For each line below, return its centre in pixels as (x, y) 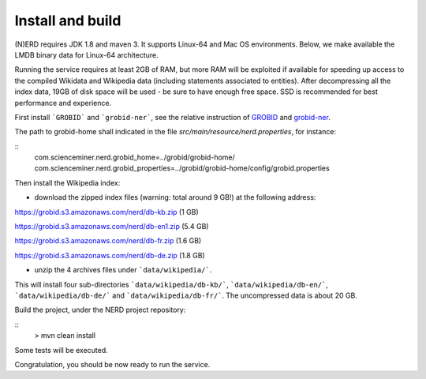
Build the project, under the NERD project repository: (100, 310)
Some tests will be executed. (61, 350)
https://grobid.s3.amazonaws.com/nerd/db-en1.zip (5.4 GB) (112, 227)
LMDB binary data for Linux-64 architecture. (86, 54)
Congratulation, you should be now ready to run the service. (112, 364)
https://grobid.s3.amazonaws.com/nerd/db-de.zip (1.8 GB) (110, 255)
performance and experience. (63, 103)
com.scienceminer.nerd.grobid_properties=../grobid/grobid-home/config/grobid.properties (182, 168)
